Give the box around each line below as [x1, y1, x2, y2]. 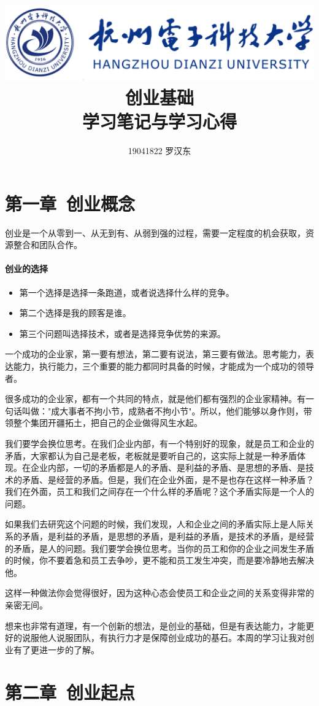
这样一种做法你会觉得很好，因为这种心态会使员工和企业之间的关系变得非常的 [5, 586, 314, 599]
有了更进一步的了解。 [13, 643, 99, 656]
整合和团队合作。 [13, 238, 82, 251]
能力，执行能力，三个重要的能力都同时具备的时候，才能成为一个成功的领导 [13, 359, 314, 372]
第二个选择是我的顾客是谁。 [19, 306, 131, 319]
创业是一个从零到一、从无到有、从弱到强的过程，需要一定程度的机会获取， [5, 226, 306, 239]
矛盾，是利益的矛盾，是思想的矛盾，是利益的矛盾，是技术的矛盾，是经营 [21, 530, 314, 543]
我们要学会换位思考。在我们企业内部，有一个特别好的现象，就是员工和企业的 [5, 436, 314, 449]
